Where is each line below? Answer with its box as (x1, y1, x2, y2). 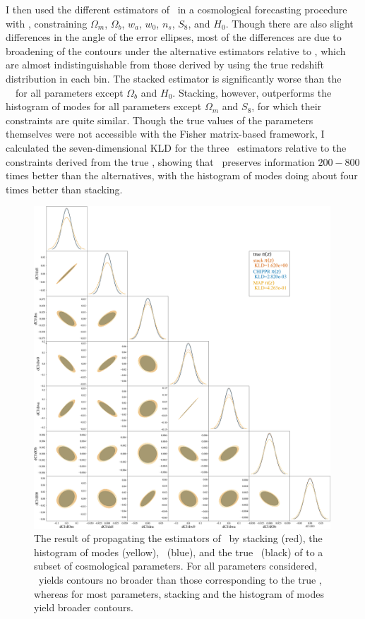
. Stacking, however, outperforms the (172, 85, 332, 100)
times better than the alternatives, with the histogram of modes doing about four (6, 168, 358, 183)
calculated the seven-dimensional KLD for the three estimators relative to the (6, 140, 347, 155)
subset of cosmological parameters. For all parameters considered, (34, 558, 318, 573)
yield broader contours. (34, 600, 133, 615)
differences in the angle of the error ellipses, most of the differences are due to (6, 30, 342, 44)
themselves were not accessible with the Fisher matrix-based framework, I (6, 126, 325, 141)
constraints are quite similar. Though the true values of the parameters (6, 112, 313, 127)
